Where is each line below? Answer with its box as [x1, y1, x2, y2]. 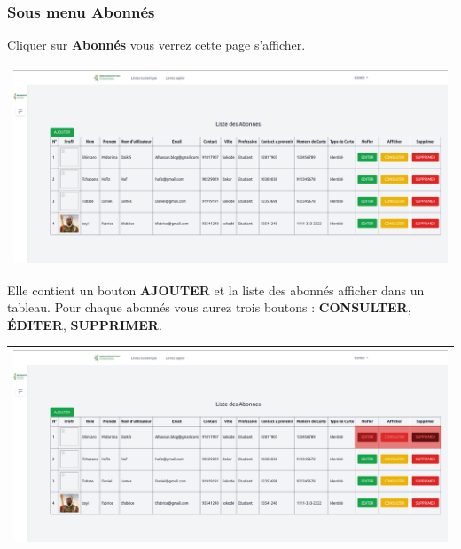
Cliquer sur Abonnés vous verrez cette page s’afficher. [7, 35, 306, 54]
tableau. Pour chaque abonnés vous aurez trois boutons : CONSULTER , [7, 298, 411, 317]
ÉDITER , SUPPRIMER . [7, 315, 162, 333]
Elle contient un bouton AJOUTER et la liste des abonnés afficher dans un [7, 280, 425, 299]
